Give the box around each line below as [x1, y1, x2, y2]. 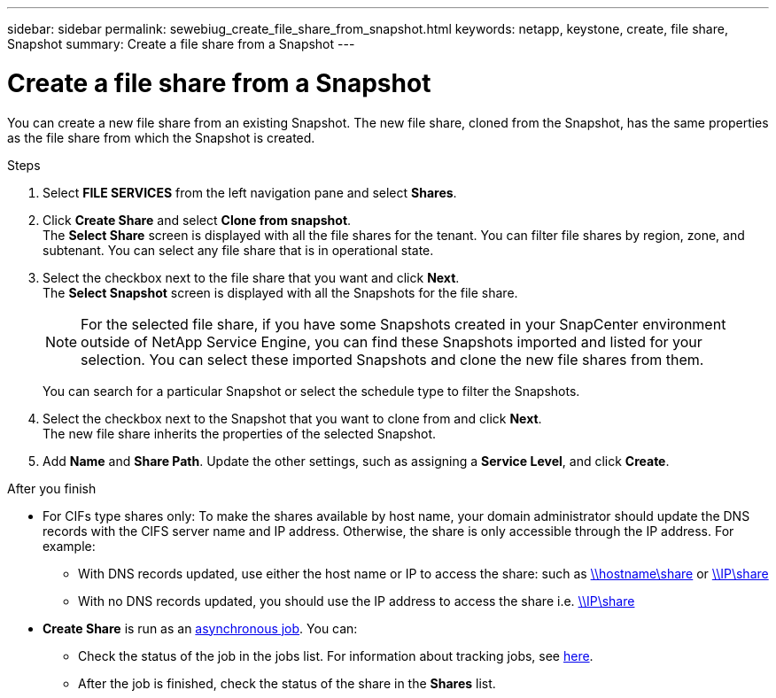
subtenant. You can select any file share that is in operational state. [43, 242, 434, 258]
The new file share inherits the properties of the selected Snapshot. [43, 425, 437, 441]
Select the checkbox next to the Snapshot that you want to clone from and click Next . [43, 410, 542, 426]
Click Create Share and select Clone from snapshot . [43, 212, 352, 228]
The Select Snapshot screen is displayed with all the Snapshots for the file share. [43, 284, 518, 300]
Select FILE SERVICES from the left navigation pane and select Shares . [43, 184, 457, 200]
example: [43, 538, 96, 554]
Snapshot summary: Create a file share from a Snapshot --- [7, 36, 355, 51]
